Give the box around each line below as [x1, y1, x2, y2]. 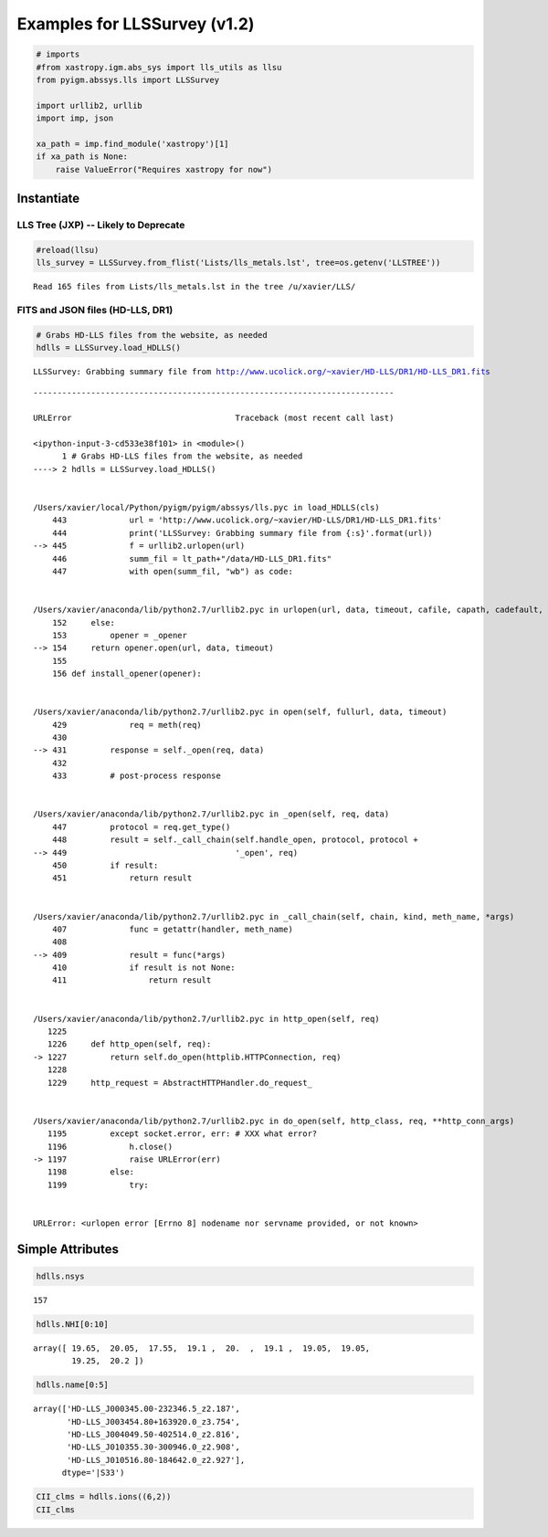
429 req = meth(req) [51, 720, 203, 730]
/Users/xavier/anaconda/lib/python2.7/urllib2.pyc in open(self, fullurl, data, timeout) [33, 707, 448, 717]
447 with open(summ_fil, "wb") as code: [51, 566, 294, 576]
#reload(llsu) [36, 245, 100, 255]
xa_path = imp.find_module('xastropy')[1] [36, 138, 229, 149]
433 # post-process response [51, 771, 221, 781]
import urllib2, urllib [36, 100, 143, 111]
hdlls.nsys [36, 1270, 85, 1281]
